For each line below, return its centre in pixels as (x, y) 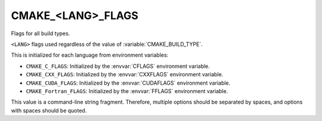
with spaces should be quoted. (49, 110)
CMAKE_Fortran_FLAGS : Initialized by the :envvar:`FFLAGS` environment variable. (127, 91)
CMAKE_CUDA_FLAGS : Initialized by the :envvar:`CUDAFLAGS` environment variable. (128, 83)
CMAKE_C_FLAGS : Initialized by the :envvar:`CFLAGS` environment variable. (118, 66)
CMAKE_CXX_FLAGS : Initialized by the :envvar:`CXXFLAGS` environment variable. (125, 75)
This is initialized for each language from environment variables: (90, 55)
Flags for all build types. (41, 33)
